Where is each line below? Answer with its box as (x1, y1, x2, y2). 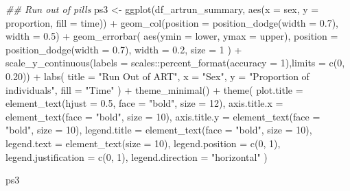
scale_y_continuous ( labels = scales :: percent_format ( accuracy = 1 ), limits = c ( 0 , (5, 55, 345, 70)
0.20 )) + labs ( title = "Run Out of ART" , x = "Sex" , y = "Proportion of (5, 68, 310, 83)
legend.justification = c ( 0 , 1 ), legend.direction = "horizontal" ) (5, 149, 268, 164)
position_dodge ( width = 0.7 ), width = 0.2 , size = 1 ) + (5, 42, 242, 56)
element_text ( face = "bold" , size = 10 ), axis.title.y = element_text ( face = (5, 109, 320, 123)
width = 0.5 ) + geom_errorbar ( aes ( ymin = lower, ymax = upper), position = (5, 29, 338, 43)
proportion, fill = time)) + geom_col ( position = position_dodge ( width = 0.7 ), (5, 15, 338, 29)
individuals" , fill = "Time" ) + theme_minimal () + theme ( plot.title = (5, 82, 303, 97)
